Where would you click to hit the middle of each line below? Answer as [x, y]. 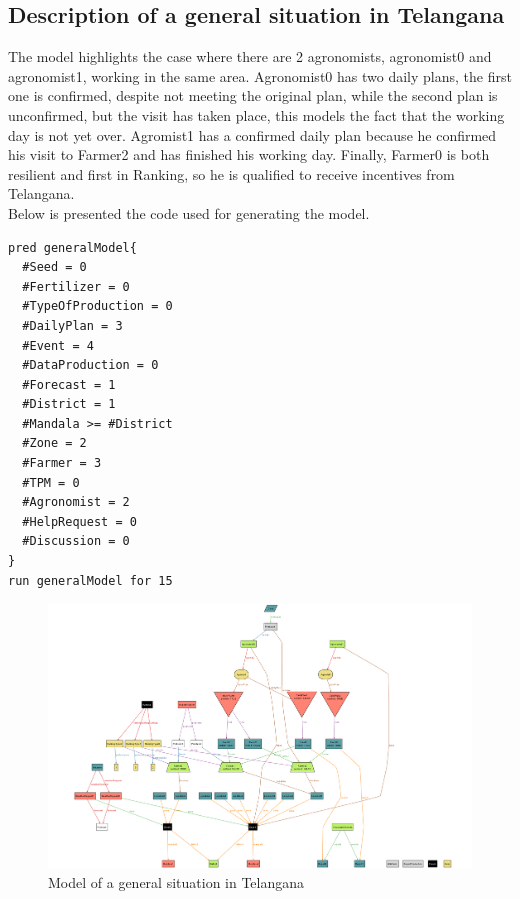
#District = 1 [69, 404]
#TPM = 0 [51, 482]
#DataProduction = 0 [90, 365]
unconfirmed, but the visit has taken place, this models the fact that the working [256, 114]
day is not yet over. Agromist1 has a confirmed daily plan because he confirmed [252, 134]
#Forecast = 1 [69, 384]
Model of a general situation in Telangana [176, 881]
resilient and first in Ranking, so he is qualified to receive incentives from [231, 173]
